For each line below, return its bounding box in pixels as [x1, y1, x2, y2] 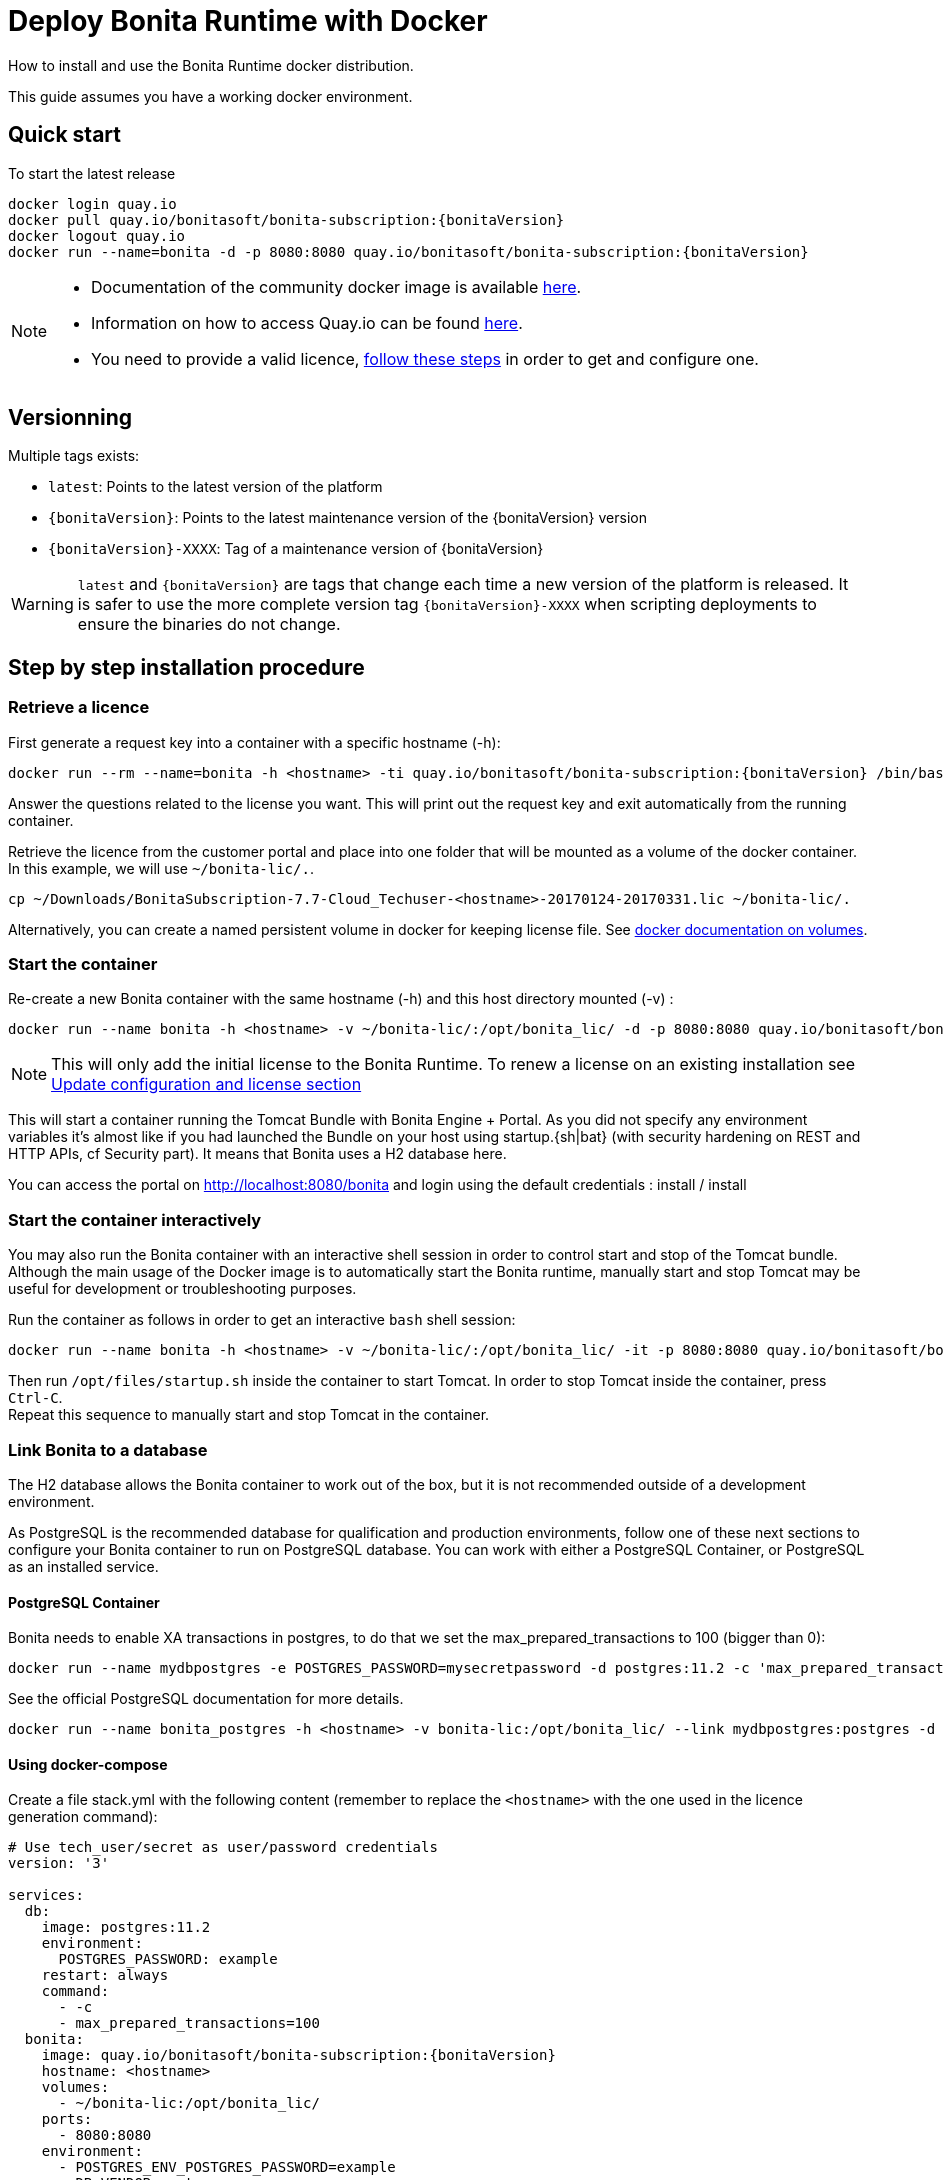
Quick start [8, 122, 121, 148]
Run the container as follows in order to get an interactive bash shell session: [8, 1311, 516, 1329]
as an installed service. [8, 1557, 159, 1575]
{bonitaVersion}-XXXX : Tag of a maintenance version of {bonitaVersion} [48, 540, 544, 558]
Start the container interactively [8, 1209, 262, 1230]
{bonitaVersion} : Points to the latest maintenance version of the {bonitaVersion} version [48, 509, 647, 527]
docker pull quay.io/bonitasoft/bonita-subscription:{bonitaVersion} [8, 211, 565, 228]
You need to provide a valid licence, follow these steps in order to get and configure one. [91, 348, 759, 369]
